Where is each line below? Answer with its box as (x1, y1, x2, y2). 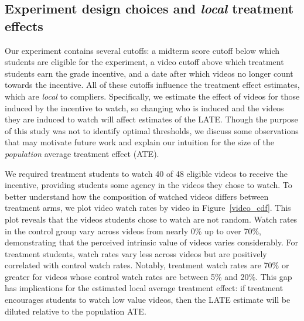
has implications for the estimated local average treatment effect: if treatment (5, 282, 283, 294)
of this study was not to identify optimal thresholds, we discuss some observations (5, 124, 299, 136)
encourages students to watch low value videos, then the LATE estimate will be (5, 293, 291, 306)
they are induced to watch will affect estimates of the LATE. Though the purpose (5, 113, 298, 125)
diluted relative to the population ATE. (5, 305, 146, 317)
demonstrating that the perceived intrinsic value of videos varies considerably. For (5, 236, 298, 248)
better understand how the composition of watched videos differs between (5, 190, 269, 202)
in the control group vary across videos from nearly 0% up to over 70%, (5, 224, 261, 237)
